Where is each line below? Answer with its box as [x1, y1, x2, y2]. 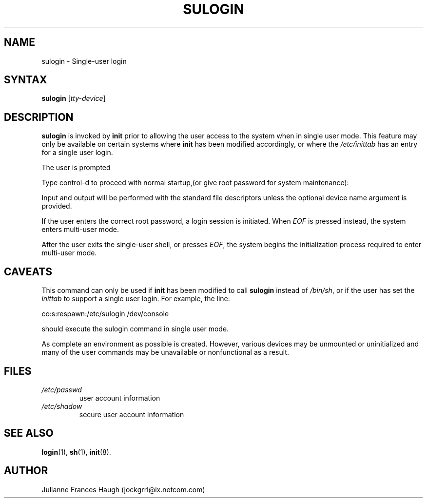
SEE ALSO [4, 427, 54, 440]
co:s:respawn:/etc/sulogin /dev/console [41, 309, 169, 318]
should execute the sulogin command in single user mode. [41, 325, 229, 333]
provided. [41, 202, 72, 211]
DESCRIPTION [4, 111, 74, 123]
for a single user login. [41, 148, 113, 157]
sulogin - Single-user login [41, 57, 127, 65]
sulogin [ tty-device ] [41, 94, 106, 103]
